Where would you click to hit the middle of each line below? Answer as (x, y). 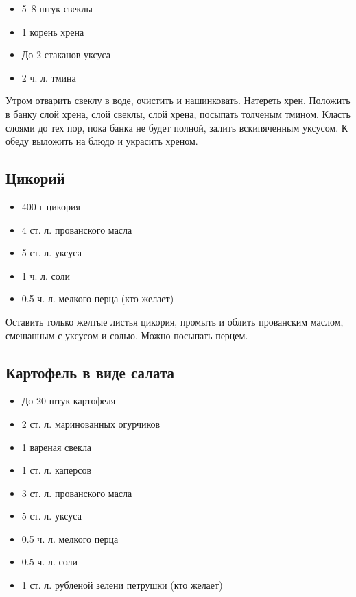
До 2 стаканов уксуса (66, 54)
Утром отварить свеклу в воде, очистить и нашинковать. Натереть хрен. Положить (178, 100)
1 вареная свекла (57, 447)
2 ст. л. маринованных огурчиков (91, 423)
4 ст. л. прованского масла (77, 229)
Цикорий (35, 178)
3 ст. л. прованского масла (77, 492)
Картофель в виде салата (90, 372)
